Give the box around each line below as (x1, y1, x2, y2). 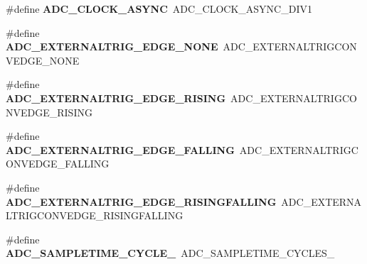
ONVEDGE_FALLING (6, 156, 110, 171)
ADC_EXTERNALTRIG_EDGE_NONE (6, 39, 218, 54)
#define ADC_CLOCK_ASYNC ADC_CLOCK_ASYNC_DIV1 (6, 1, 312, 16)
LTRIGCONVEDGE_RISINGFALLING (6, 208, 183, 223)
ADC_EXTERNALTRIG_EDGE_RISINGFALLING (6, 194, 277, 209)
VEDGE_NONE (6, 53, 80, 67)
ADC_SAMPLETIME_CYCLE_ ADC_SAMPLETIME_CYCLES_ (6, 246, 335, 260)
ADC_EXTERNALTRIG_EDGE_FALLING (6, 142, 235, 157)
